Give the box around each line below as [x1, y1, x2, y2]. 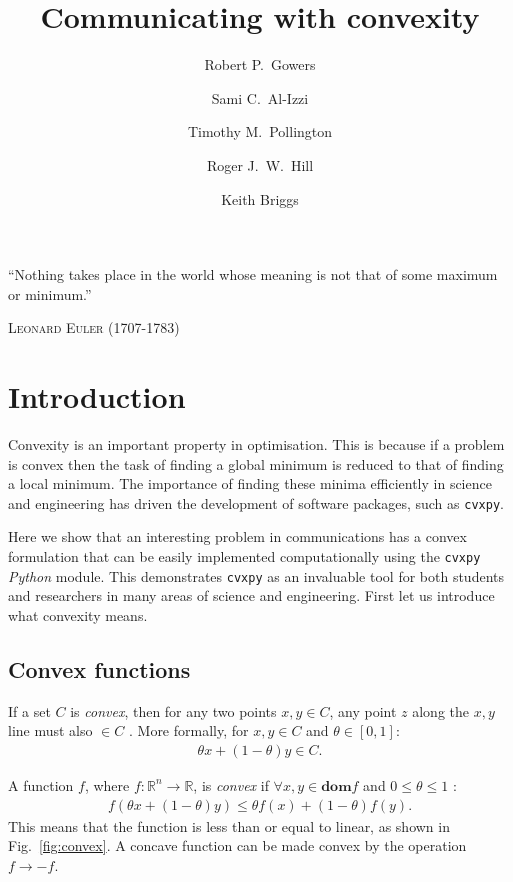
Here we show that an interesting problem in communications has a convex [8, 526, 467, 547]
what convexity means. [8, 604, 148, 625]
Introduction [8, 376, 186, 417]
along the [412, 700, 470, 721]
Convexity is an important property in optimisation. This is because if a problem [8, 434, 505, 454]
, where [84, 774, 130, 795]
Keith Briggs [221, 188, 299, 209]
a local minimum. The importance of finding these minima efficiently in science [8, 473, 492, 494]
